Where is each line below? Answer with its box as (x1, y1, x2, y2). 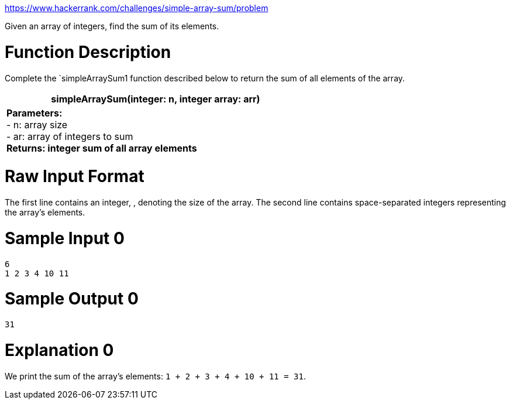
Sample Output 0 (5, 289, 139, 309)
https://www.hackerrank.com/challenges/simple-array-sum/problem (5, 3, 268, 13)
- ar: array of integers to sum (6, 130, 133, 142)
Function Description (5, 42, 171, 62)
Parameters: (6, 107, 63, 119)
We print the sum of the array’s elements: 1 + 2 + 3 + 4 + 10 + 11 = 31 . (5, 371, 306, 381)
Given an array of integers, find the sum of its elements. (5, 21, 219, 31)
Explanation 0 (5, 340, 114, 360)
